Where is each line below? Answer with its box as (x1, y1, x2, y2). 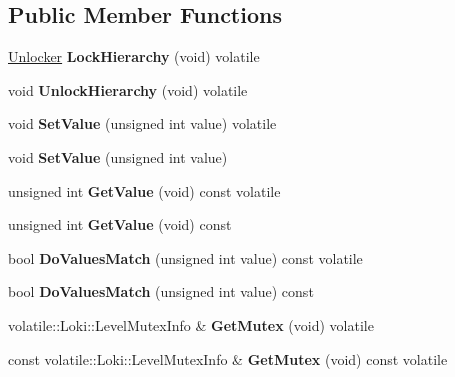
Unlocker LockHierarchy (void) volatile (8, 46, 260, 67)
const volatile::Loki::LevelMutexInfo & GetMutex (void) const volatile (8, 348, 448, 369)
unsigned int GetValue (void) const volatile (8, 180, 281, 201)
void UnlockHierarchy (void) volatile (8, 79, 248, 100)
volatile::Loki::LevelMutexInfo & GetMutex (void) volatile (8, 314, 374, 335)
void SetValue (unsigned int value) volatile (8, 113, 277, 134)
